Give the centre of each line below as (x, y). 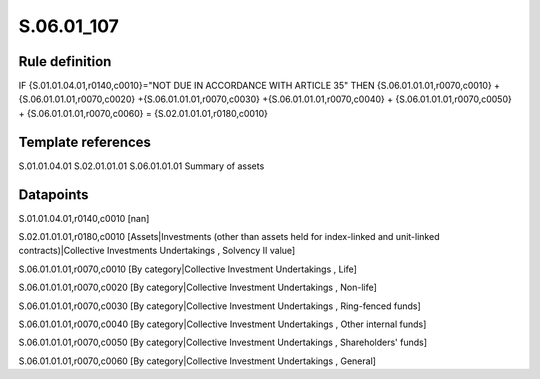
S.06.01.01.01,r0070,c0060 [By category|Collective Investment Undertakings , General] (197, 361)
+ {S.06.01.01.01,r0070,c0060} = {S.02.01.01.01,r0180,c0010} (143, 113)
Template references (85, 141)
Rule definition (65, 61)
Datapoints (53, 194)
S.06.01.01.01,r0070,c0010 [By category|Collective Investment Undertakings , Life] (187, 269)
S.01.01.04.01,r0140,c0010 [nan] (84, 218)
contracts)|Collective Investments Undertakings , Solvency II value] (157, 251)
